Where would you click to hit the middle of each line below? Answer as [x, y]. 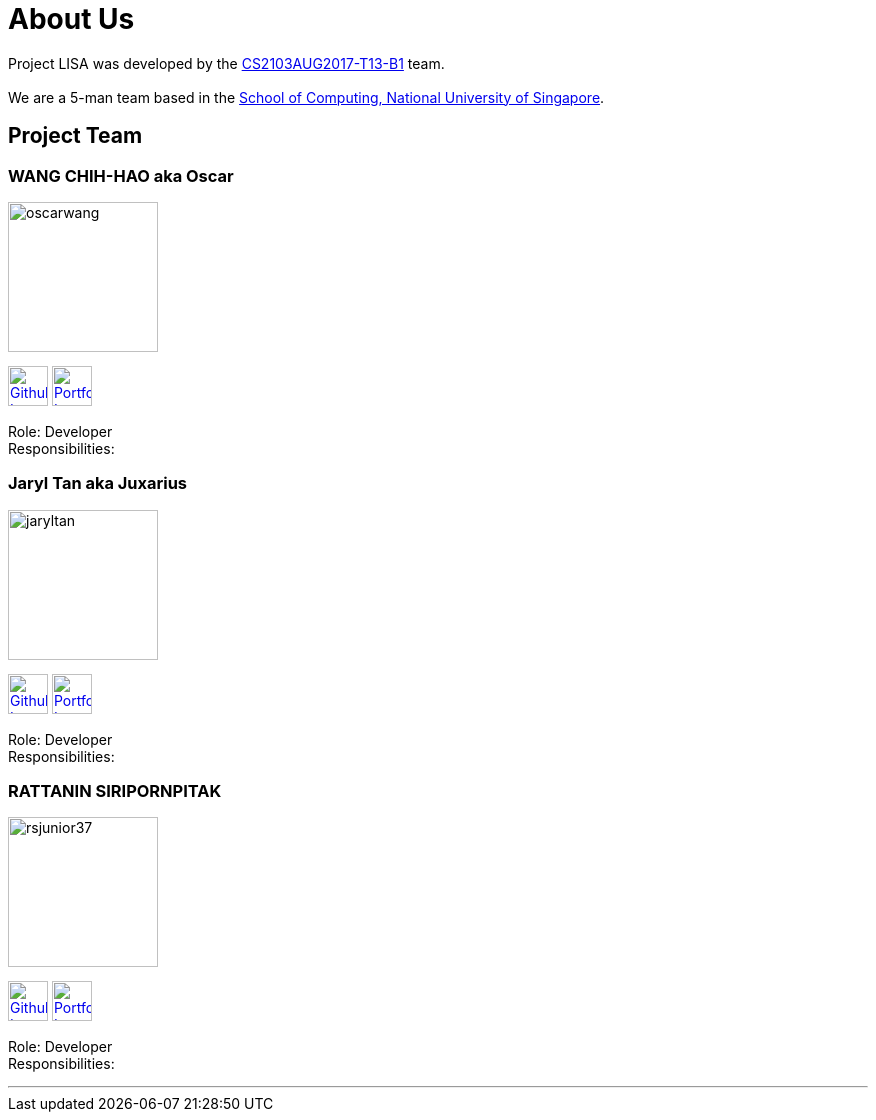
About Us [71, 19]
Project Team [75, 136]
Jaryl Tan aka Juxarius [98, 483]
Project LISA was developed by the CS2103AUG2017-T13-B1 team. [226, 63]
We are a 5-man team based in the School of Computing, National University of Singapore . [306, 97]
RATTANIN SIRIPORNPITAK [115, 791]
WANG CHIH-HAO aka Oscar [121, 175]
